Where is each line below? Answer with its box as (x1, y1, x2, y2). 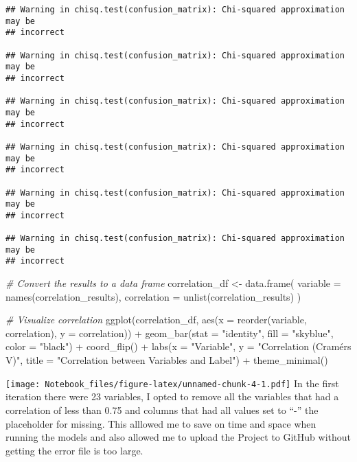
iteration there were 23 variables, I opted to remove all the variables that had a (5, 389, 339, 404)
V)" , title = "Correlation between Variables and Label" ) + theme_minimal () (5, 353, 328, 367)
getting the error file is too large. (5, 443, 143, 457)
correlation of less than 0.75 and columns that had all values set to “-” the (5, 402, 319, 417)
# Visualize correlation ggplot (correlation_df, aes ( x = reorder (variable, (5, 312, 307, 327)
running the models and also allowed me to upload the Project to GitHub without (5, 430, 352, 444)
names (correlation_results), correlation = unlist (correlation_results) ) (5, 289, 301, 303)
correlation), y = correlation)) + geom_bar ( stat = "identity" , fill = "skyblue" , (5, 325, 334, 340)
